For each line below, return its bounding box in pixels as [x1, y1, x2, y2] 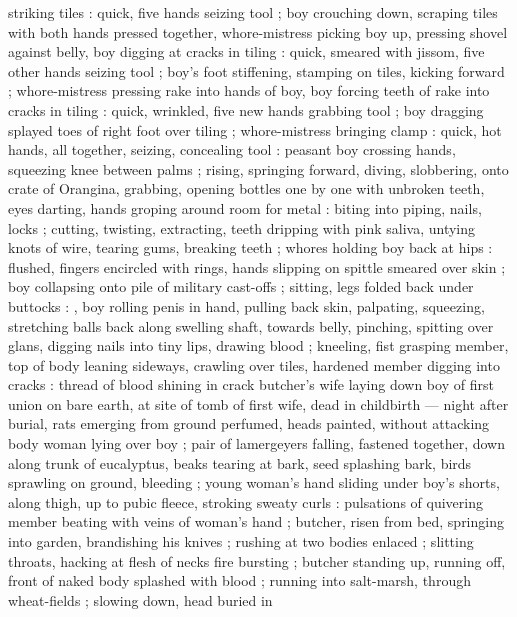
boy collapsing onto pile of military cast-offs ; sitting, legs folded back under [8, 276, 474, 297]
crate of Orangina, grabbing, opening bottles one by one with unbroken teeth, [8, 178, 485, 199]
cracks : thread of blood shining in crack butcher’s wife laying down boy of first [8, 374, 494, 395]
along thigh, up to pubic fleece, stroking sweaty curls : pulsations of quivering [8, 491, 483, 512]
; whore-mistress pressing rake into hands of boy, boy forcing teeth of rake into [8, 80, 490, 101]
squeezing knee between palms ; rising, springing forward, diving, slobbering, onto [8, 158, 509, 179]
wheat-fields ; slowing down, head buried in [8, 589, 273, 610]
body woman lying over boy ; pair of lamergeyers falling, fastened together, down [8, 433, 505, 454]
